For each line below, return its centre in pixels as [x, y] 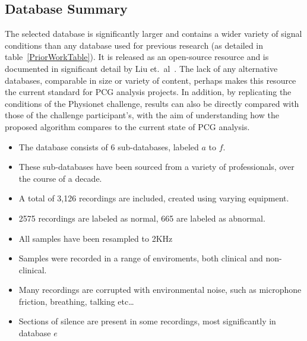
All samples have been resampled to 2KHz [96, 238]
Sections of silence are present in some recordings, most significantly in [147, 321]
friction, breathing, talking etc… [76, 301]
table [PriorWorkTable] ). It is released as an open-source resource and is [137, 57]
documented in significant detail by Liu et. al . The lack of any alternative [141, 68]
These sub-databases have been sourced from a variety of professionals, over [156, 167]
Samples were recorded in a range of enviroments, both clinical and [141, 258]
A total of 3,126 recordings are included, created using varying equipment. [154, 198]
